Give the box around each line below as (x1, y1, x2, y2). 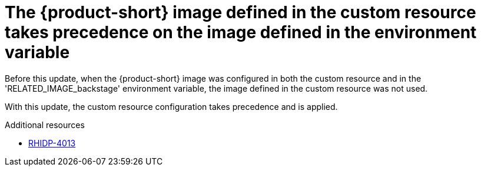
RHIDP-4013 (28, 138, 76, 148)
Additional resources (5, 119, 85, 130)
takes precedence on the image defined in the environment (5, 22, 477, 42)
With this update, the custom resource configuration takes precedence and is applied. (5, 101, 338, 112)
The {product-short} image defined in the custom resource (5, 2, 476, 22)
